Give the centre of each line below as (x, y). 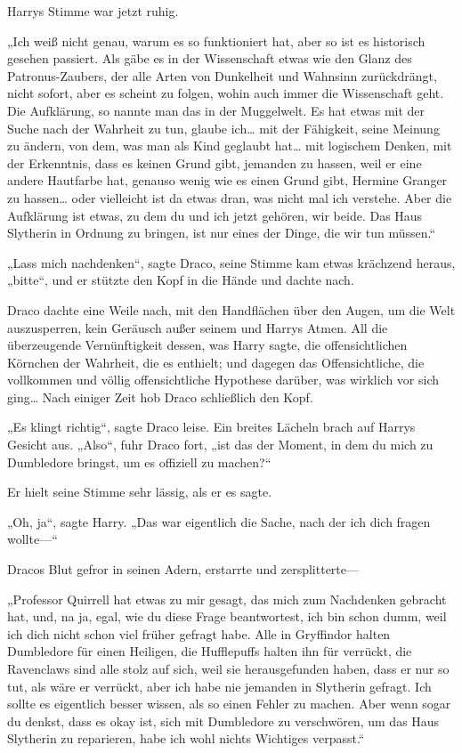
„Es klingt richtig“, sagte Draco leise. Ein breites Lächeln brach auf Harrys (211, 427)
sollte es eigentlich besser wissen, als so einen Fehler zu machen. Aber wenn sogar (229, 704)
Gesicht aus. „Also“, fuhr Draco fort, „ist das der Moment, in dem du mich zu (220, 445)
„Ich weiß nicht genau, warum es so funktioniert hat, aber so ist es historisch (216, 40)
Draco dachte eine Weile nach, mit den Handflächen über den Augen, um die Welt (231, 309)
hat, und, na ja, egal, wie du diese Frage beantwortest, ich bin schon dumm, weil (227, 616)
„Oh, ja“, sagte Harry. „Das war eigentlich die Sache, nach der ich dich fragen (219, 521)
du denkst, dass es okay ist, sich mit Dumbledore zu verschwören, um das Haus (223, 721)
